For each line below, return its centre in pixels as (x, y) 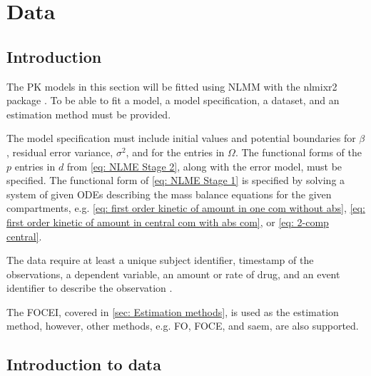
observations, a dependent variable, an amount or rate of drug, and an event (173, 274)
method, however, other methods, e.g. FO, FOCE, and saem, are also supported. (183, 326)
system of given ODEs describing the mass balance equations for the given (169, 194)
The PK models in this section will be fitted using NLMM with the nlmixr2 (172, 86)
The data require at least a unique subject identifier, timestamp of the (160, 260)
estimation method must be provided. (89, 114)
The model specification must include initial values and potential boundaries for (181, 138)
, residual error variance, (60, 152)
